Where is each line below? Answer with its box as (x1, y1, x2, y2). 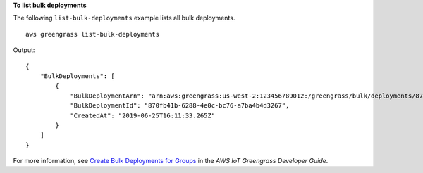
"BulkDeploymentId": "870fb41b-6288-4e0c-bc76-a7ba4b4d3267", (70, 102, 290, 110)
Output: (13, 46, 35, 54)
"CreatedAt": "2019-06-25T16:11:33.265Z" (70, 111, 215, 120)
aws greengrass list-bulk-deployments (25, 30, 160, 38)
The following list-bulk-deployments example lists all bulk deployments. (13, 14, 235, 23)
